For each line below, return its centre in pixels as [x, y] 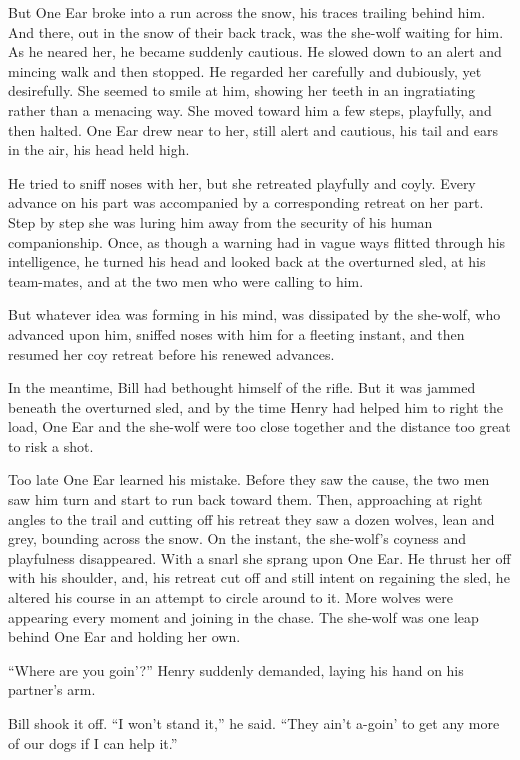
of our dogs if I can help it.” [93, 742]
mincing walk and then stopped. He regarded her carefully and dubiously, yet [245, 70]
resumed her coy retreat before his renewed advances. [171, 353]
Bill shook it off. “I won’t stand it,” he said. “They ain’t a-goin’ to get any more [254, 723]
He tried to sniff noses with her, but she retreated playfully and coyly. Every [242, 182]
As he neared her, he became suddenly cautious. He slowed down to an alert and [255, 51]
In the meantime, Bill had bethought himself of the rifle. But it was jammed [242, 387]
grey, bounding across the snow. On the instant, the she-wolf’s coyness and [237, 538]
